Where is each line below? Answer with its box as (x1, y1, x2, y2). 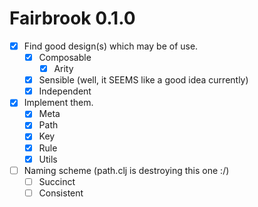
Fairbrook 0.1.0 (9, 7, 136, 30)
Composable (38, 52, 92, 63)
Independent (38, 85, 92, 97)
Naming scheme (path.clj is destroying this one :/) (23, 164, 230, 176)
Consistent (38, 187, 84, 199)
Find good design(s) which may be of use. (23, 40, 199, 52)
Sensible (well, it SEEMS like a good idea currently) (38, 74, 249, 86)
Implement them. (23, 97, 94, 109)
